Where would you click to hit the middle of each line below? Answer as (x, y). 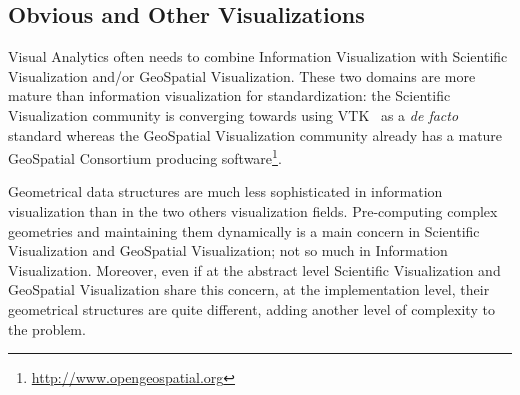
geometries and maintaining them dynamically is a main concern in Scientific (244, 230)
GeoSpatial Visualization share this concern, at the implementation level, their (249, 289)
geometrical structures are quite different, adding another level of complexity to (251, 308)
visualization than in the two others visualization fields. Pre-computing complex (253, 211)
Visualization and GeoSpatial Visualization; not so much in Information (228, 250)
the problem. (47, 328)
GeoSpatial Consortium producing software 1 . (145, 156)
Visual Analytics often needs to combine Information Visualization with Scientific (258, 56)
